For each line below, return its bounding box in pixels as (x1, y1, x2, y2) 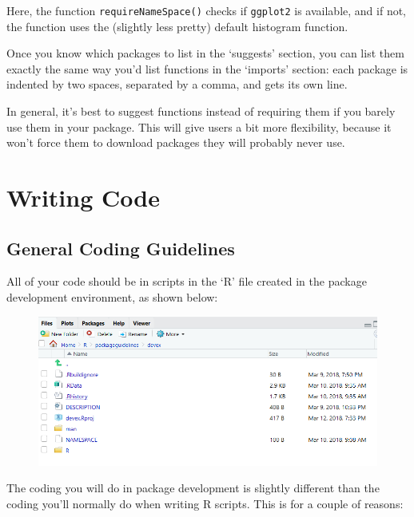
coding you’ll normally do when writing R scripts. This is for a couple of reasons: (6, 495, 404, 511)
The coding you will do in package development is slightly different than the (6, 480, 380, 496)
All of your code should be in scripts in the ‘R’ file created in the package (6, 273, 367, 290)
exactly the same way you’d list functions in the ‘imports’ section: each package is (6, 60, 408, 77)
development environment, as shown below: (6, 288, 218, 305)
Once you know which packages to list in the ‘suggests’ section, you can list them (6, 45, 404, 61)
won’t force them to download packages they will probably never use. (6, 134, 345, 151)
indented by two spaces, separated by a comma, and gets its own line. (6, 76, 348, 93)
